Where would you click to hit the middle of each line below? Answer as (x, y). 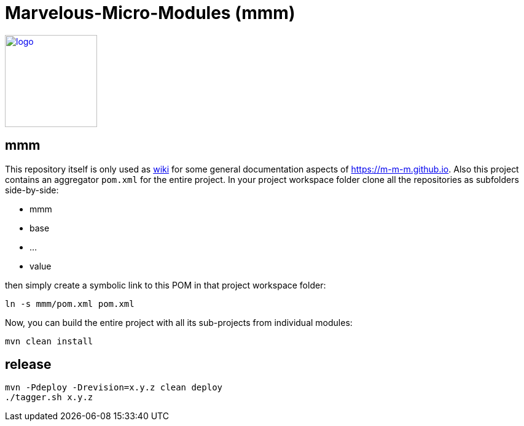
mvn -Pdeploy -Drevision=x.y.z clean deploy (114, 388)
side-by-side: (32, 190)
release (28, 365)
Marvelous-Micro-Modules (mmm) (150, 13)
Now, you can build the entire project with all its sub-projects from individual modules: (179, 322)
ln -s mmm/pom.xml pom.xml (70, 304)
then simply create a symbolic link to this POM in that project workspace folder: (166, 285)
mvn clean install (49, 341)
